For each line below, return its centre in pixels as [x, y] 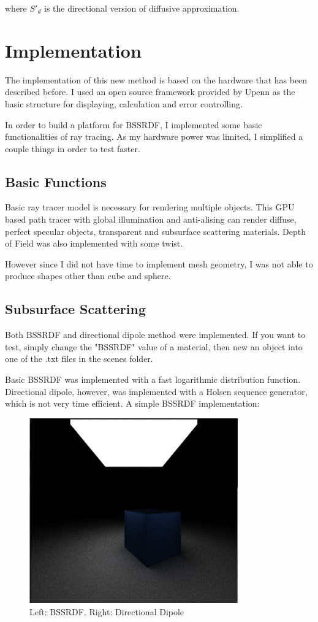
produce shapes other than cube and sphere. [88, 276]
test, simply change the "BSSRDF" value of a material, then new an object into [154, 346]
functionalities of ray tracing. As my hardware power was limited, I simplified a [154, 136]
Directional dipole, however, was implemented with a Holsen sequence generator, [156, 391]
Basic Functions [56, 181]
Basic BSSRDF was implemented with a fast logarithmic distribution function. [153, 379]
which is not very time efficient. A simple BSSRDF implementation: [132, 403]
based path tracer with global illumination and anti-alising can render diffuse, [151, 219]
